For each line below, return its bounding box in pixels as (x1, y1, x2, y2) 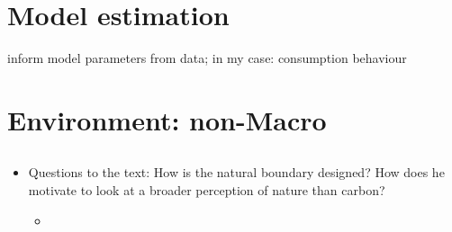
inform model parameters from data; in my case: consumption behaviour (7, 49, 407, 67)
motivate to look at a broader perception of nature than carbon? (28, 181, 385, 200)
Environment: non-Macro (7, 101, 327, 138)
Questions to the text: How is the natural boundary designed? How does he (28, 163, 445, 182)
